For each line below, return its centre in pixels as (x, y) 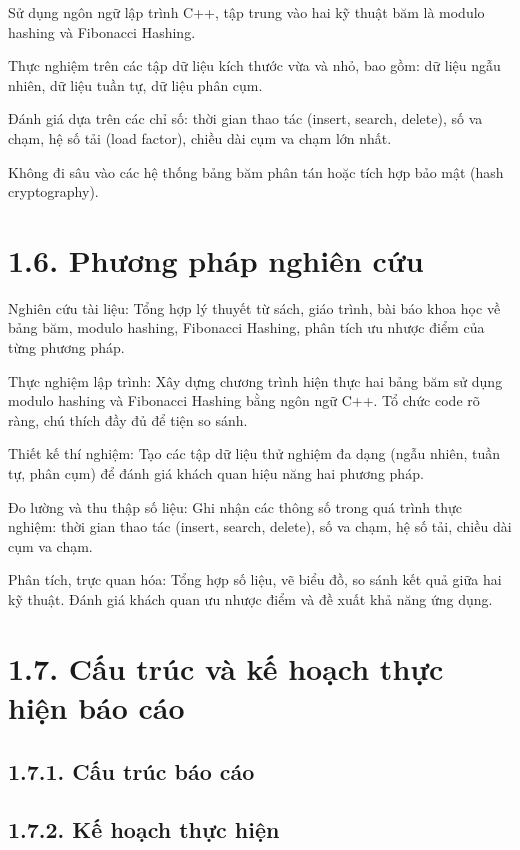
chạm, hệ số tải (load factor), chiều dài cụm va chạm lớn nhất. (200, 137)
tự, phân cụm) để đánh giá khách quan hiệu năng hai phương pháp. (216, 473)
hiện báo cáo (96, 706)
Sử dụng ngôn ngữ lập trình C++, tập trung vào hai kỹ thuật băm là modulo (246, 12)
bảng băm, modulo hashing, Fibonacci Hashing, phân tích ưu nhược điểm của (246, 327)
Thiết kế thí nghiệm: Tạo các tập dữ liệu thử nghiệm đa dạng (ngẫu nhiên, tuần (254, 453)
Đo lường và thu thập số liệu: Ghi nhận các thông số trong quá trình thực (235, 506)
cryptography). (53, 191)
